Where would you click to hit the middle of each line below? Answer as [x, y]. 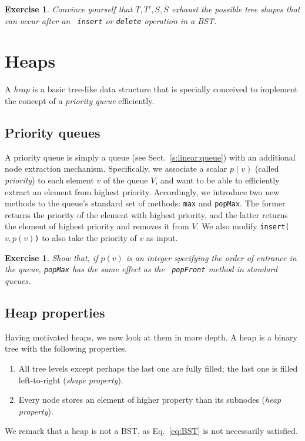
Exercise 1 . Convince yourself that [69, 9]
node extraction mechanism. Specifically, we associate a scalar [116, 168]
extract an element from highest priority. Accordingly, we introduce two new [142, 191]
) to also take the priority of [86, 238]
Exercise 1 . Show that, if [51, 257]
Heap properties [55, 312]
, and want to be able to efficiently [217, 180]
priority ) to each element [49, 180]
